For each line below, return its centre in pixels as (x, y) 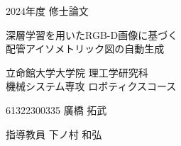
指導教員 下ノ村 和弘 (54, 134)
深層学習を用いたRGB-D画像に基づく (92, 34)
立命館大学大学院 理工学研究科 (77, 72)
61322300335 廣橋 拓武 (56, 109)
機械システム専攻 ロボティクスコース (91, 86)
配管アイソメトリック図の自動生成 (85, 49)
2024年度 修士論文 (47, 11)
